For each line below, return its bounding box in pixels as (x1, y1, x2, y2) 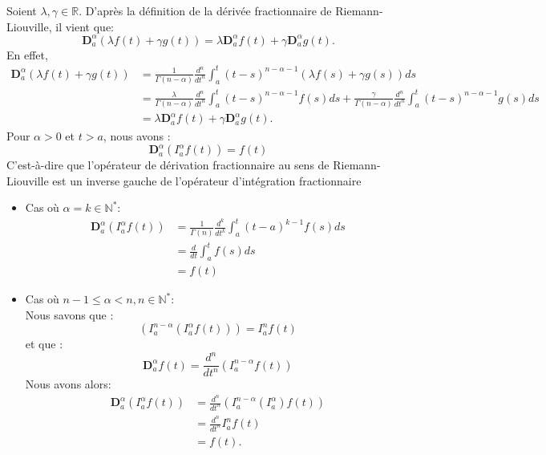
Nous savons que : (25, 306, 114, 323)
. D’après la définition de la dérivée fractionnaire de (79, 2, 332, 18)
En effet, (6, 46, 48, 63)
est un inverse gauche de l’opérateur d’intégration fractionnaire (52, 172, 362, 189)
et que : (25, 335, 63, 352)
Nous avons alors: (25, 376, 111, 392)
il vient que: (55, 18, 114, 35)
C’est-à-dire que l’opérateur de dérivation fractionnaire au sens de (6, 156, 330, 173)
